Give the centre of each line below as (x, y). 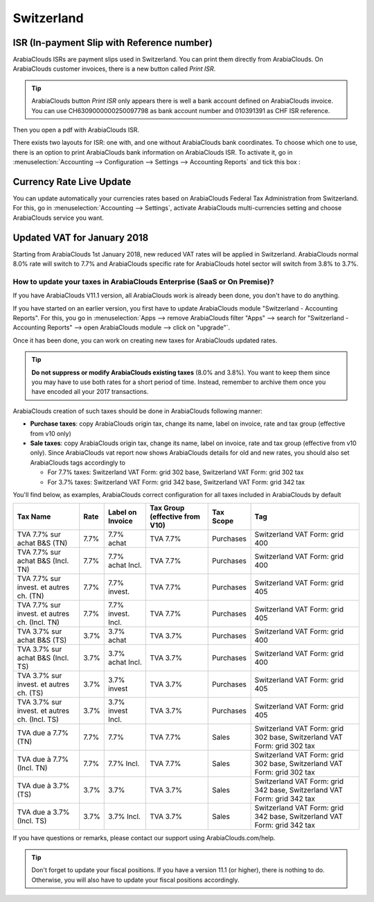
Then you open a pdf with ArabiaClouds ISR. (76, 130)
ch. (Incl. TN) (38, 623)
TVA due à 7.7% (43, 759)
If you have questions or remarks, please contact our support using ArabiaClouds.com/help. (144, 838)
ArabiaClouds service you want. (58, 218)
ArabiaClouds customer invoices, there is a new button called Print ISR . (114, 69)
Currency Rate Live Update (72, 182)
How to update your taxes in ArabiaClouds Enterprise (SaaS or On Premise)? (143, 281)
